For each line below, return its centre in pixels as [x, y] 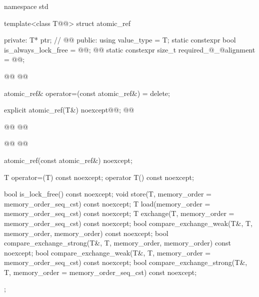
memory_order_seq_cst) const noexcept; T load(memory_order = [107, 203]
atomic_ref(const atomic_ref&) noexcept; [68, 160]
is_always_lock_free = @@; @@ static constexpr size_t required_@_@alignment [130, 49]
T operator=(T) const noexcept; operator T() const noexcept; [99, 177]
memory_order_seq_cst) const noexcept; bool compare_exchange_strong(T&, [126, 262]
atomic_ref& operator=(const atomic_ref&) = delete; [87, 93]
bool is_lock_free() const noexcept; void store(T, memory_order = [108, 194]
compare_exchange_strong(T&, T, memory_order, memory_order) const [117, 243]
